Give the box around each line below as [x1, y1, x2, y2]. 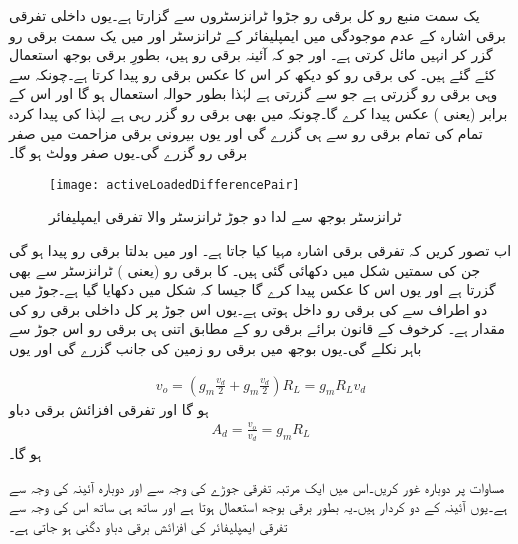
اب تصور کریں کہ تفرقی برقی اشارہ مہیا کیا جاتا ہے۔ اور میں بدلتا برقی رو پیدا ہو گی [9, 240, 512, 260]
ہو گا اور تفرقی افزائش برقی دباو [9, 398, 209, 419]
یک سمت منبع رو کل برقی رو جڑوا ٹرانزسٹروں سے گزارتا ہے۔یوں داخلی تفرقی [9, 5, 480, 25]
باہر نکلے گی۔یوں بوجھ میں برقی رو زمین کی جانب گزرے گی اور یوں [9, 337, 422, 358]
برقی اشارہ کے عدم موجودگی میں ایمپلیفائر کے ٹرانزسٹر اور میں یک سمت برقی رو [9, 24, 506, 45]
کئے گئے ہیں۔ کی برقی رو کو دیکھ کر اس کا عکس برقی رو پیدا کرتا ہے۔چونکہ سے [9, 63, 496, 84]
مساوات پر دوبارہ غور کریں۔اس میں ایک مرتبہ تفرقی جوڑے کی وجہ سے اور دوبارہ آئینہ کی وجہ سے [9, 476, 505, 497]
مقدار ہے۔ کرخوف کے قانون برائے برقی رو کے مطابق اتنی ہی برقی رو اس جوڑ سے [9, 318, 505, 339]
